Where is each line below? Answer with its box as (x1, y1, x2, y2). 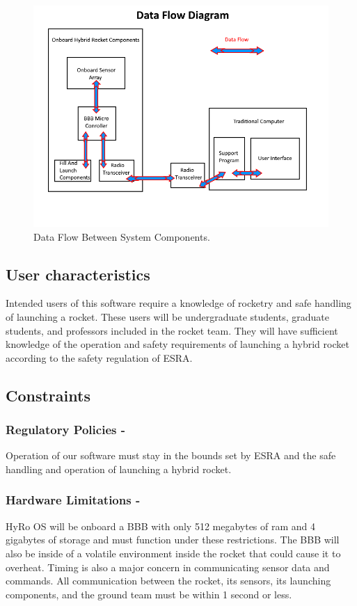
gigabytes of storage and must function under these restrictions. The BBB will (6, 532, 340, 547)
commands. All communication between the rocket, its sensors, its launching (6, 573, 331, 588)
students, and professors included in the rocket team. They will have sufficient (6, 323, 338, 337)
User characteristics (6, 263, 150, 285)
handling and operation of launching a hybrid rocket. (6, 461, 232, 476)
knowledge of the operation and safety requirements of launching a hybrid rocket (6, 337, 349, 351)
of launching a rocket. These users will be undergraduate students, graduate (6, 309, 329, 324)
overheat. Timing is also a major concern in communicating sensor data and (6, 559, 330, 574)
